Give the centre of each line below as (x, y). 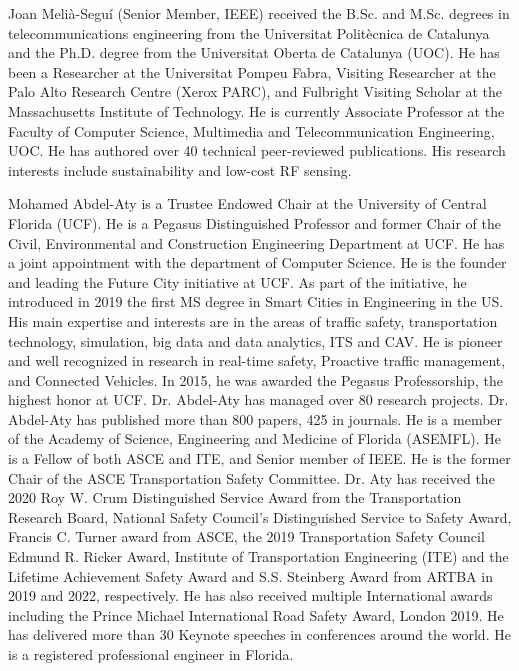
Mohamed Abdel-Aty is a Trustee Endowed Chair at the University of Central (247, 203)
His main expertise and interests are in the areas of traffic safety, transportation (253, 320)
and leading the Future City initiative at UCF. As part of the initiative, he (237, 281)
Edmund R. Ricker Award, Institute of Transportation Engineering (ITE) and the (258, 556)
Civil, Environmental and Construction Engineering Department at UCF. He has (256, 242)
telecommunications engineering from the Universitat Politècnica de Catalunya (249, 32)
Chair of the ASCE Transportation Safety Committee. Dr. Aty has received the (251, 477)
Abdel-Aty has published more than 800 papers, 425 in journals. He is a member (255, 418)
